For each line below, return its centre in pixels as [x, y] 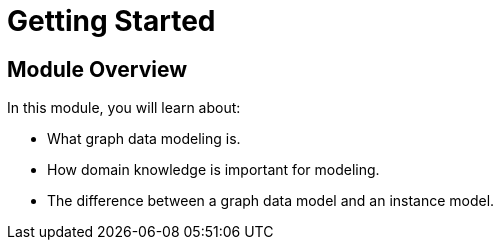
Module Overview [97, 69]
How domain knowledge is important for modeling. [213, 170]
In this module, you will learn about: [124, 108]
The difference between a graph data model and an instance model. [271, 201]
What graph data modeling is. [144, 139]
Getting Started [111, 21]
